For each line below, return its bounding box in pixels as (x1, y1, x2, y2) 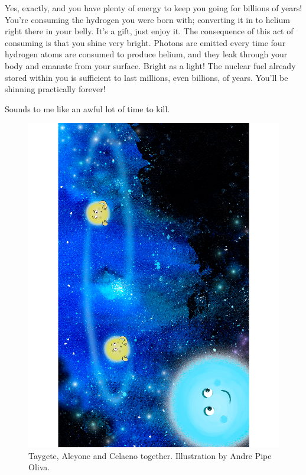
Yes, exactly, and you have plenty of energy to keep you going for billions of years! (5, 2, 302, 14)
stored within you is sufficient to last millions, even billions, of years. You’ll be (5, 71, 288, 83)
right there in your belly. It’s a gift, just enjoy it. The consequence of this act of (5, 25, 294, 37)
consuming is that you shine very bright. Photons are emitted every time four (5, 36, 286, 48)
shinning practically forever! (5, 83, 106, 95)
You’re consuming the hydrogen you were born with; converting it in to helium (5, 13, 290, 25)
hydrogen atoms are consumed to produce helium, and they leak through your (5, 48, 288, 60)
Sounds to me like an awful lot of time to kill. (5, 102, 170, 115)
